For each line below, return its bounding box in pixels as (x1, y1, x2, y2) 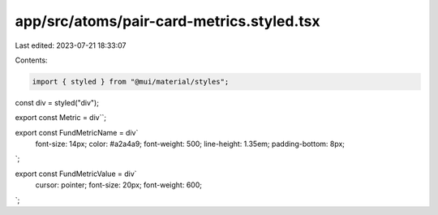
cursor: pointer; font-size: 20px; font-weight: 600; (35, 180, 203, 190)
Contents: (15, 55, 48, 65)
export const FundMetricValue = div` (15, 169, 137, 178)
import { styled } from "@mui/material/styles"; (32, 77, 230, 86)
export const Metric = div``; (15, 113, 107, 123)
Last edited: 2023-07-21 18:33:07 (15, 41, 127, 50)
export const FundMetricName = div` (15, 127, 139, 137)
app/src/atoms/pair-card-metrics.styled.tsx (15, 12, 320, 30)
